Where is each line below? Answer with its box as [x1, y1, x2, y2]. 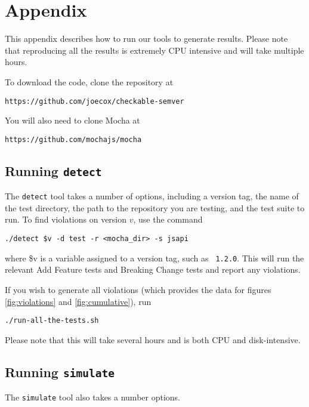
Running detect [5, 161, 102, 180]
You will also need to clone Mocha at [5, 114, 140, 127]
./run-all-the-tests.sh [5, 316, 99, 325]
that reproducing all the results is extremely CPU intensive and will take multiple [5, 44, 304, 56]
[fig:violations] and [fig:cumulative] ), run [5, 295, 152, 307]
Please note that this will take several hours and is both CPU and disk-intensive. [5, 333, 301, 346]
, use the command [133, 213, 203, 226]
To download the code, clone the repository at [5, 75, 174, 88]
